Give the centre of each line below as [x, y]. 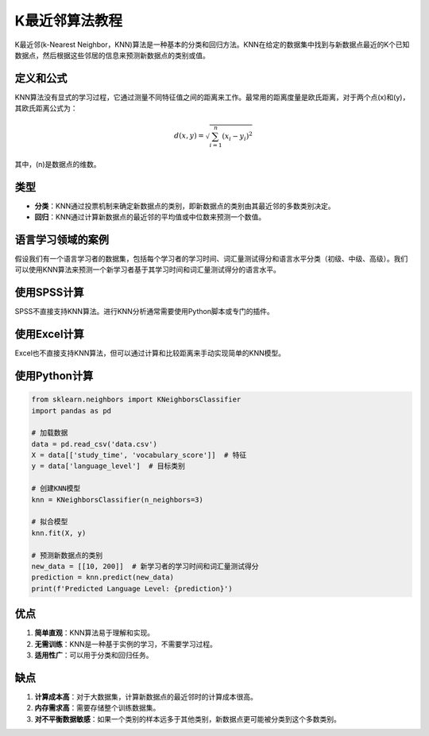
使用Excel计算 [50, 334]
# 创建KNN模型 [56, 488]
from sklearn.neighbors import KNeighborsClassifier [136, 400]
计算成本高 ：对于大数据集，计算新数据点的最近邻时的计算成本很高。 [146, 696]
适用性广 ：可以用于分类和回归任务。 [94, 655]
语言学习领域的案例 [62, 240]
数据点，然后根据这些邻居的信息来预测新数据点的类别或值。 [112, 55]
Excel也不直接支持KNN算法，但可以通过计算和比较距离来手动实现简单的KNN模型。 [150, 353]
